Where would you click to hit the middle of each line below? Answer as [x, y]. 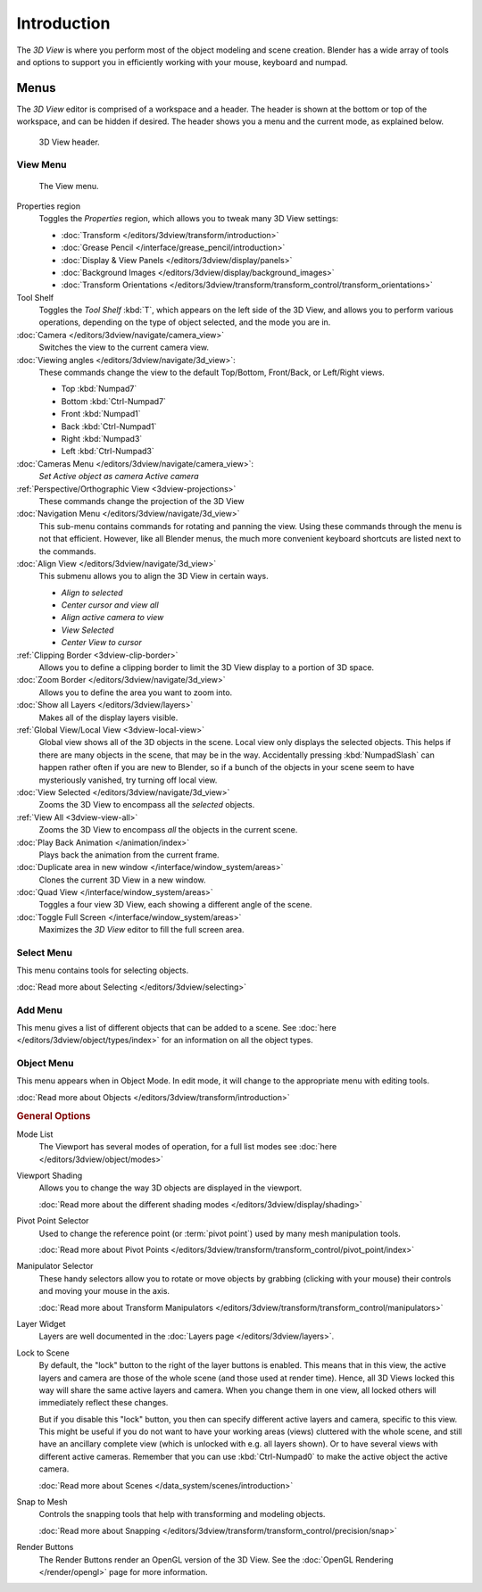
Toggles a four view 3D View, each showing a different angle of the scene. [175, 905]
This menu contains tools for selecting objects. [103, 970]
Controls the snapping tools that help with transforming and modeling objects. [182, 1514]
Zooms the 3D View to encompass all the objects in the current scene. [168, 830]
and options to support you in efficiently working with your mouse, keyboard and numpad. [182, 62]
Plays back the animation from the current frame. [129, 854]
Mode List [35, 1134]
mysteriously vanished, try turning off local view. [128, 780]
